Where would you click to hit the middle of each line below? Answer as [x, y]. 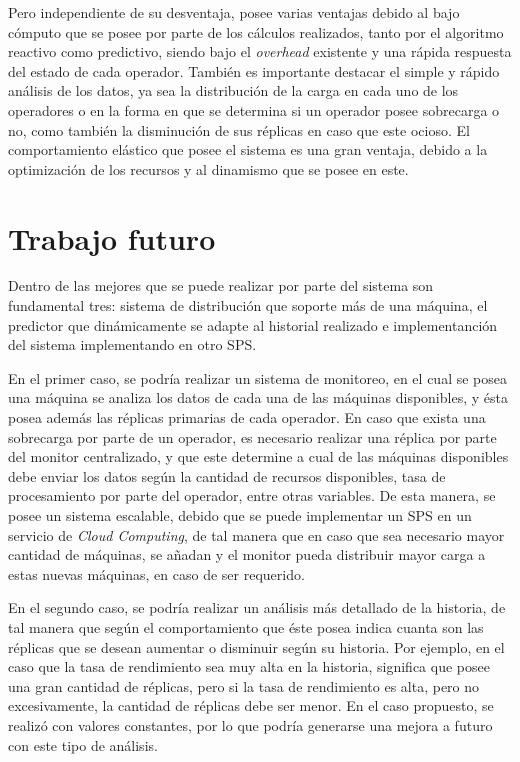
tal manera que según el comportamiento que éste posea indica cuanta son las [246, 626]
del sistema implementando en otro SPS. [132, 344]
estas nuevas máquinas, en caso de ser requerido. [156, 573]
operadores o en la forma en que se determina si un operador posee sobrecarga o [254, 109]
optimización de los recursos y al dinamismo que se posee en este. [208, 168]
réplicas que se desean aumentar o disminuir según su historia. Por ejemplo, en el [256, 646]
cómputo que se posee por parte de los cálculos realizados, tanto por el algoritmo [256, 31]
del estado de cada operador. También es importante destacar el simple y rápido [254, 70]
